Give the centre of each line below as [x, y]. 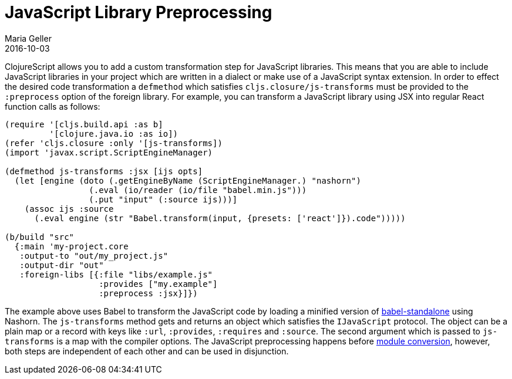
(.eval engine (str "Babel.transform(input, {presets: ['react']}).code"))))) [220, 218]
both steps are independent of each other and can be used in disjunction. [147, 351]
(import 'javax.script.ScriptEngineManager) [109, 152]
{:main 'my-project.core [71, 246]
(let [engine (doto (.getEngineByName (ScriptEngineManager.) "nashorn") [188, 180]
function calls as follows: [53, 106]
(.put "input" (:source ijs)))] [163, 199]
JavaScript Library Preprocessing [139, 12]
